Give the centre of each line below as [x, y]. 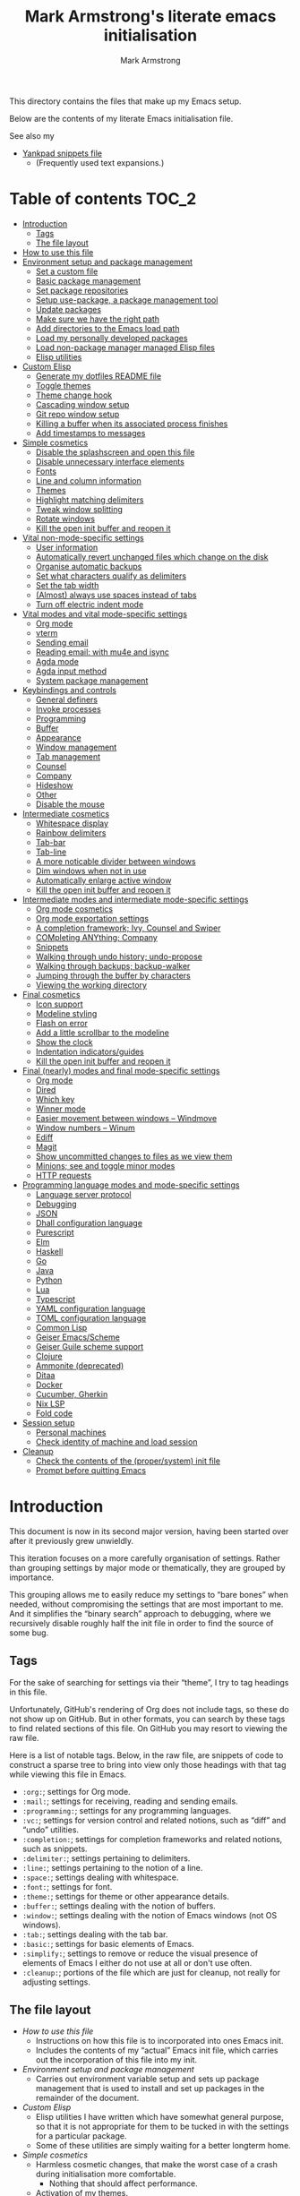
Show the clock [64, 1042]
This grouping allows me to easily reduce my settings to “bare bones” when [149, 1594]
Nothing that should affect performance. [124, 2183]
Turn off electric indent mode [90, 604]
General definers [67, 699]
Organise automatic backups [89, 566]
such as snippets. [55, 1849]
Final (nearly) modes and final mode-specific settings [121, 1070]
